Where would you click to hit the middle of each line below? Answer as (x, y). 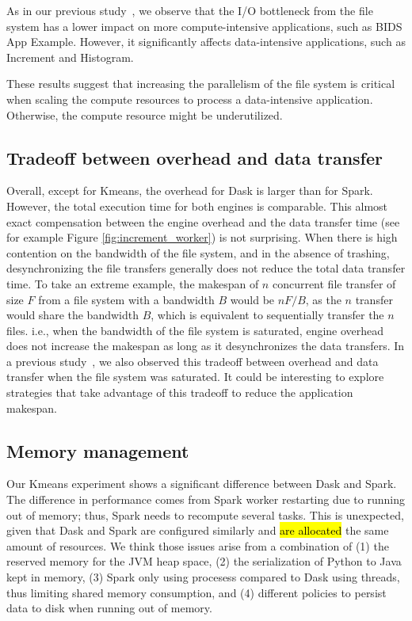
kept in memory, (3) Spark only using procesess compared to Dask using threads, (203, 577)
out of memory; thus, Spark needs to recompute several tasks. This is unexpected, (205, 514)
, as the (323, 299)
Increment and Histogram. (70, 57)
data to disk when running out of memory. (109, 608)
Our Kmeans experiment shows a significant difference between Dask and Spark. (202, 484)
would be (252, 299)
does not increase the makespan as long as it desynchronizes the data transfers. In (206, 346)
